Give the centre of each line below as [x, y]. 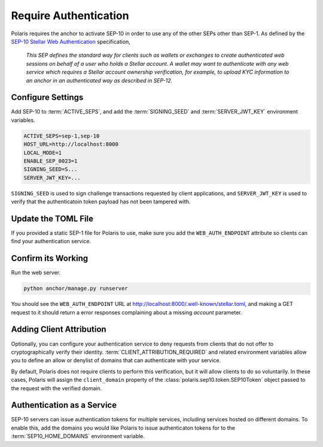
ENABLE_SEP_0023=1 [51, 161]
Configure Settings [47, 98]
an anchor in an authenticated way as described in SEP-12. [99, 80]
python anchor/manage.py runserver [76, 289]
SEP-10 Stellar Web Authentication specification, [71, 41]
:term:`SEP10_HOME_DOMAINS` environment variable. [78, 436]
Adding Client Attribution [59, 330]
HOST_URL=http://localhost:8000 [71, 144]
